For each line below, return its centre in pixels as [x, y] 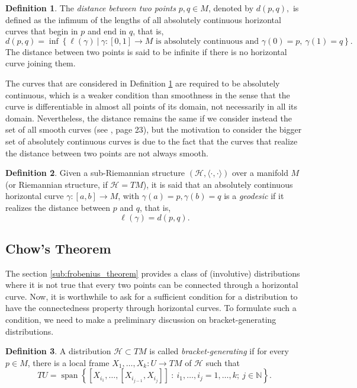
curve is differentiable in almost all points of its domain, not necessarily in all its [151, 106]
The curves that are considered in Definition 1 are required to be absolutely [143, 83]
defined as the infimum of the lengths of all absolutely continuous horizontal [143, 19]
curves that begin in [42, 31]
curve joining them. [41, 63]
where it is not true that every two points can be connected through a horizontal [152, 285]
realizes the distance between [58, 207]
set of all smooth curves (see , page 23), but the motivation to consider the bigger [154, 129]
